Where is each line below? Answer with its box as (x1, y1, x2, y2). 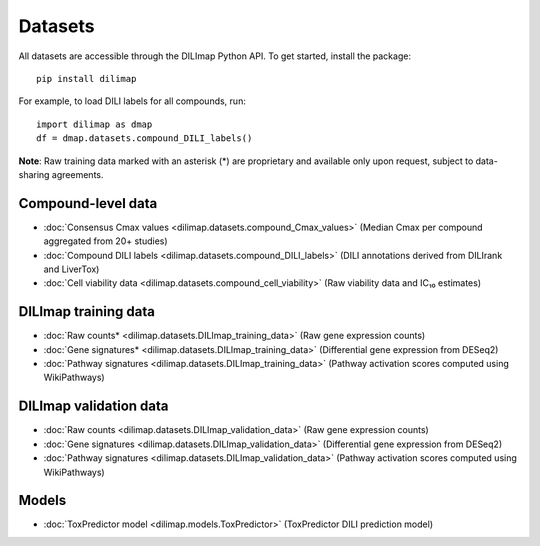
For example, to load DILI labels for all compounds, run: (18, 95, 247, 107)
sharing (18, 168, 50, 180)
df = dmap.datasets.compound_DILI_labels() (36, 133, 253, 144)
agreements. (51, 168, 104, 180)
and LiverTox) (43, 263, 100, 275)
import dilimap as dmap (36, 118, 153, 130)
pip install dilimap (36, 73, 137, 84)
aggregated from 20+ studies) (43, 235, 169, 247)
